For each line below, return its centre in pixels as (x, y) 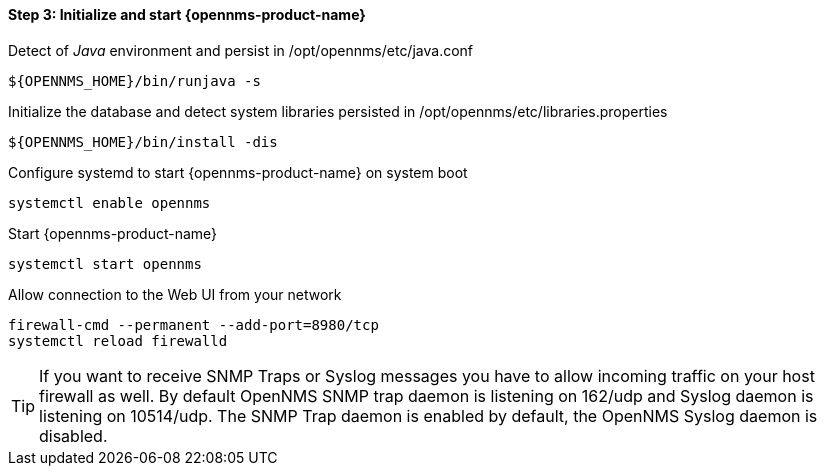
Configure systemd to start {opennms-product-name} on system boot (238, 172)
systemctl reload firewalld (118, 340)
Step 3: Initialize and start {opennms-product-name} (187, 14)
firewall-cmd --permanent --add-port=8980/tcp (193, 324)
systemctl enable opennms (109, 202)
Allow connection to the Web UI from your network (175, 294)
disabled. (73, 435)
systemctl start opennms (105, 263)
